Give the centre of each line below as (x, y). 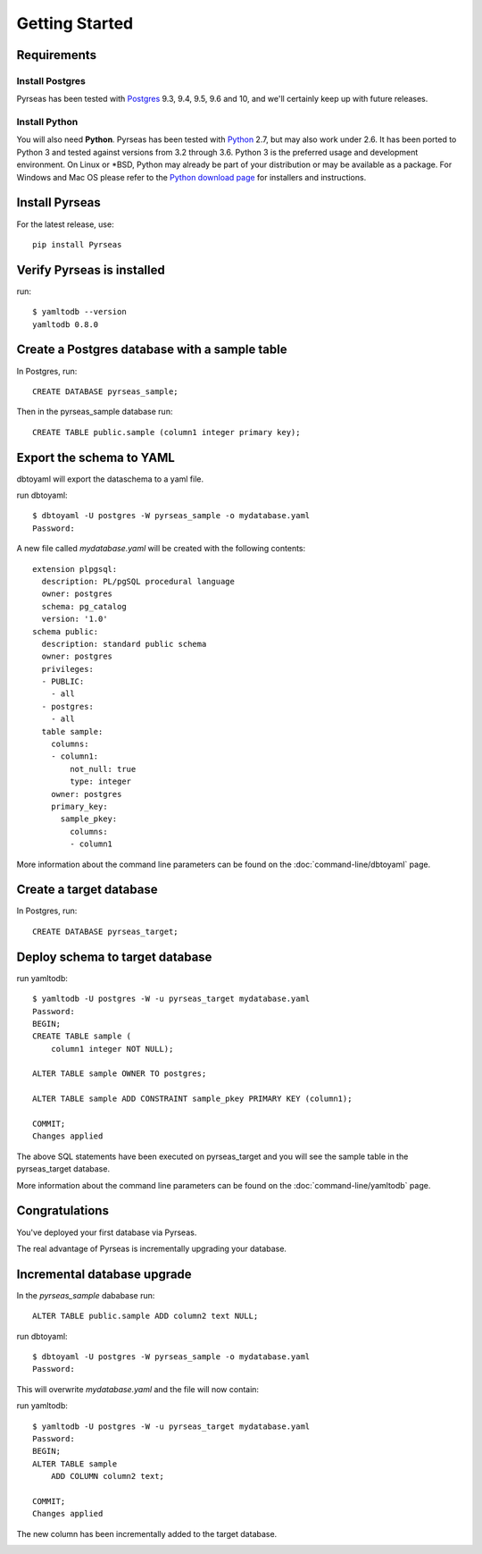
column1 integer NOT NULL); (112, 1049)
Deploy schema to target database (114, 957)
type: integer (101, 781)
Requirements (57, 55)
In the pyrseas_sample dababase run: (86, 1295)
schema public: (66, 631)
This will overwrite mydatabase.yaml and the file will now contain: (137, 1389)
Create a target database (87, 890)
